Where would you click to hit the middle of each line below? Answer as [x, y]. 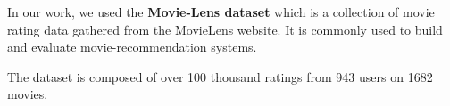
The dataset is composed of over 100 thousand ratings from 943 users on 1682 [220, 76]
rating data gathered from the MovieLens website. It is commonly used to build [225, 29]
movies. [28, 94]
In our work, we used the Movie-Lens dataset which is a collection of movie [221, 12]
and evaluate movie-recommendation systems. [132, 47]
